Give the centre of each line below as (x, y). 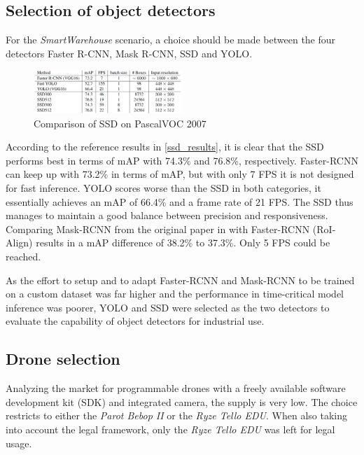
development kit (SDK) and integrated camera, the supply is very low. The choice (182, 401)
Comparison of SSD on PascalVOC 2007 (120, 123)
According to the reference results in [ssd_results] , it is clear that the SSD (165, 147)
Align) (19, 243)
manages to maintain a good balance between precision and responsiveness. (167, 215)
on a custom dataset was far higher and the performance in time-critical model (175, 294)
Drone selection (63, 359)
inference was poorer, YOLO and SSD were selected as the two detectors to (168, 307)
